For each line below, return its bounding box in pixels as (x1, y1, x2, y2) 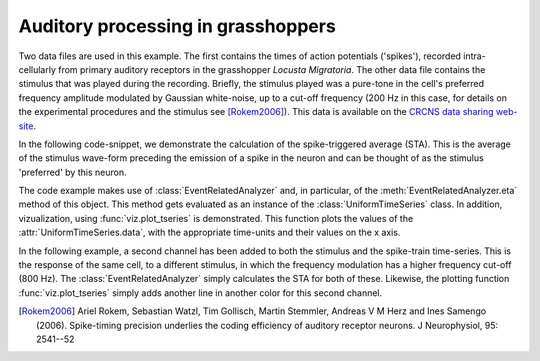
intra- (463, 50, 487, 62)
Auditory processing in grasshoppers (18, 15, 337, 37)
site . (18, 120, 37, 132)
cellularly (18, 63, 57, 75)
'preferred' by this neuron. (18, 166, 127, 178)
